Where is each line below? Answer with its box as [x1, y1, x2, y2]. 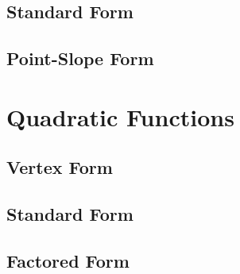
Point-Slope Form [6, 46, 154, 71]
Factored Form [6, 248, 130, 272]
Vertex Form [6, 155, 113, 179]
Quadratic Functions [6, 100, 234, 133]
